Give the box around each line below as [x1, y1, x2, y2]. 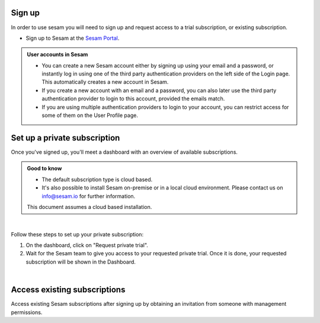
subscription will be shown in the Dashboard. [25, 258, 136, 265]
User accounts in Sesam [27, 51, 88, 58]
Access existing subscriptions [11, 285, 126, 295]
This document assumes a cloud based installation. [27, 203, 152, 210]
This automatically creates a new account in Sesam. [41, 78, 169, 85]
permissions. [11, 309, 43, 316]
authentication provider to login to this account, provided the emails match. [41, 95, 225, 102]
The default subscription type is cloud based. [41, 176, 153, 183]
